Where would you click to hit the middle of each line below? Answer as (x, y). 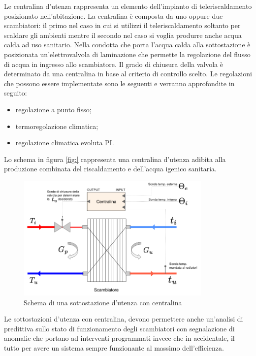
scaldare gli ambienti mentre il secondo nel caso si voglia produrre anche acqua (123, 35)
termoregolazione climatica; (57, 126)
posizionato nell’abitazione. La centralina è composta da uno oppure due (113, 16)
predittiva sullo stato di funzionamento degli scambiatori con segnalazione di (119, 328)
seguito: (16, 93)
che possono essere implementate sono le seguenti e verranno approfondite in (119, 83)
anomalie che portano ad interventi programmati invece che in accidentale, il (119, 338)
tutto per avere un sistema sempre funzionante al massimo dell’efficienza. (114, 347)
